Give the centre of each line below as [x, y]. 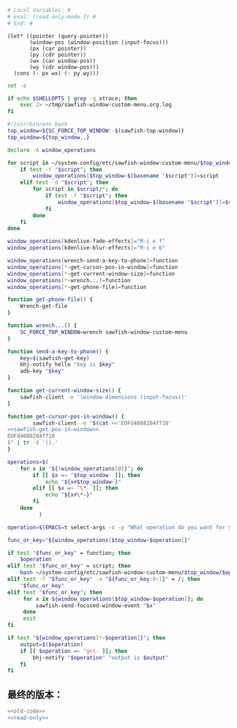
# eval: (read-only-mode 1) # [52, 17]
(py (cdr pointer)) [58, 54]
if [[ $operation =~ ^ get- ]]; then [74, 651]
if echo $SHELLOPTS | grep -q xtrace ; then [72, 98]
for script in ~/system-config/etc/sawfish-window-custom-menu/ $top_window [121, 163]
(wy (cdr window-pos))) [64, 67]
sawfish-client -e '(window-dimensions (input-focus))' [104, 397]
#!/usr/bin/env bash [38, 124]
